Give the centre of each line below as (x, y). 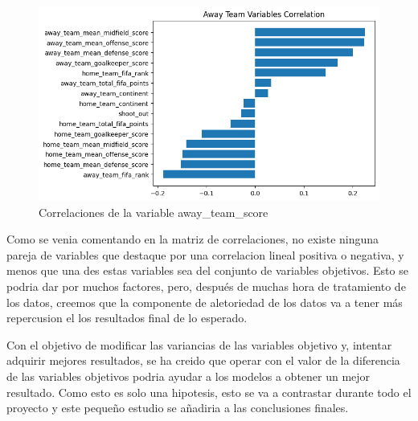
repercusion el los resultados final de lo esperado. (127, 318)
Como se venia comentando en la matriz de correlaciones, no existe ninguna (193, 239)
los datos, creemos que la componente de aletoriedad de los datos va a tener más (205, 302)
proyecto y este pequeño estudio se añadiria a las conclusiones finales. (178, 408)
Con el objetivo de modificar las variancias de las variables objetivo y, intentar (199, 344)
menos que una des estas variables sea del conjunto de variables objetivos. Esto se (207, 270)
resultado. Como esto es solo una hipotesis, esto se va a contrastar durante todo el (209, 392)
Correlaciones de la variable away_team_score (154, 212)
